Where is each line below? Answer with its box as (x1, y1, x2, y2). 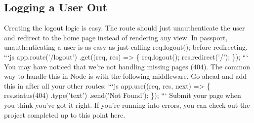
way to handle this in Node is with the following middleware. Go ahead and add (4, 71, 247, 81)
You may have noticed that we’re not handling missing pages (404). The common (4, 61, 251, 71)
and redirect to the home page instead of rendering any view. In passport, (4, 32, 228, 42)
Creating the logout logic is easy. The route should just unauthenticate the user (4, 23, 245, 33)
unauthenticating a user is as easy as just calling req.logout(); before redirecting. (4, 42, 248, 52)
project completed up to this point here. (4, 109, 126, 120)
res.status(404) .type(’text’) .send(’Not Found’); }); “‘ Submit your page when (4, 90, 241, 100)
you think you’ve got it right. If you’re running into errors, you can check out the (4, 99, 250, 110)
